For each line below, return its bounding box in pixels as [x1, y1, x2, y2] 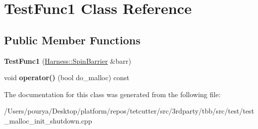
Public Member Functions [4, 32, 140, 47]
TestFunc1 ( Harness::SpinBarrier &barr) [4, 55, 131, 66]
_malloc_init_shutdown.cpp [4, 115, 92, 126]
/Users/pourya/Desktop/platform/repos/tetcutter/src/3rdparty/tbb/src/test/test [4, 106, 255, 116]
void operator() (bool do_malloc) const [4, 72, 129, 83]
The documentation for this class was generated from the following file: [4, 89, 221, 99]
